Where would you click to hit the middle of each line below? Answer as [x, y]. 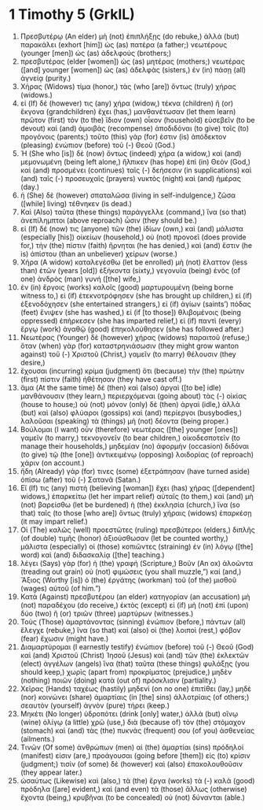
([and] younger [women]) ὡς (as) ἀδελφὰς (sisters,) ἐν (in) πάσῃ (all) [133, 69]
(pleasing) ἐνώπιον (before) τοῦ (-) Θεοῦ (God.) [98, 145]
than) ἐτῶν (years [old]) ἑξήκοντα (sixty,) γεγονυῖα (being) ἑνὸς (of [130, 270]
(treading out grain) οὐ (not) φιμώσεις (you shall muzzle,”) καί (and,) [131, 571]
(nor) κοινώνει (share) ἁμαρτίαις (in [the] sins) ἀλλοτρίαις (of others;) [135, 697]
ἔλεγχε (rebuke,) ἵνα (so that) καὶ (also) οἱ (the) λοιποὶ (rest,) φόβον [131, 630]
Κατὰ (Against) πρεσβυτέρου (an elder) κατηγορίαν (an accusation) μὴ [135, 597]
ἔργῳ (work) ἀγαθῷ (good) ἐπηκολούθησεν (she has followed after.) [132, 329]
